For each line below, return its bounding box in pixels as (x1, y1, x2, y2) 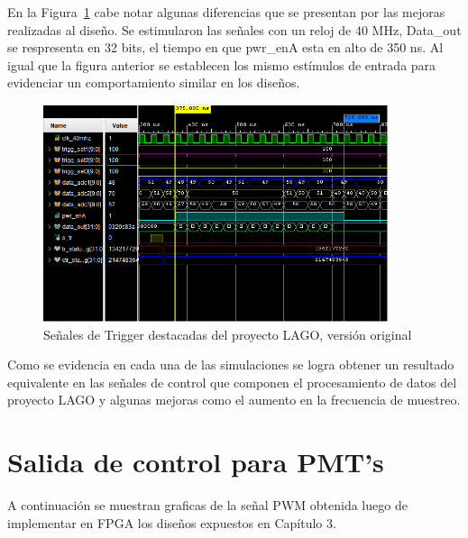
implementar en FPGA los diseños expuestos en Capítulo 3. (7, 513, 336, 532)
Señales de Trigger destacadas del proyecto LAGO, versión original (43, 324, 412, 343)
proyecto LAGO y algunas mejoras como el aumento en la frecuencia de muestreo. (7, 390, 461, 409)
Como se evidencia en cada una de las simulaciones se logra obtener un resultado (7, 355, 454, 374)
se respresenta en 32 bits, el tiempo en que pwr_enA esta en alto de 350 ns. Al (7, 38, 444, 57)
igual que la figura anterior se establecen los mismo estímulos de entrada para (7, 55, 436, 74)
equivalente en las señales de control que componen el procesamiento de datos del (7, 372, 457, 391)
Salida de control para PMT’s (7, 443, 384, 480)
